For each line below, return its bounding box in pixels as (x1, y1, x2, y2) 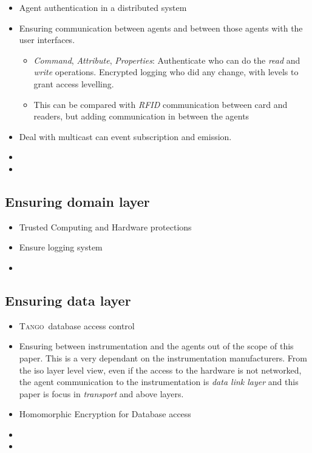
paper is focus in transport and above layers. (19, 387, 184, 400)
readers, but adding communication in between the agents (33, 110, 249, 122)
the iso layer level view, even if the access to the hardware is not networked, (19, 363, 302, 376)
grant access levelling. (33, 77, 114, 90)
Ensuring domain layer (5, 192, 150, 210)
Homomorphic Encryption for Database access (19, 408, 191, 420)
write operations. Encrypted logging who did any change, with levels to (33, 65, 299, 78)
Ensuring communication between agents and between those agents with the (19, 21, 303, 34)
